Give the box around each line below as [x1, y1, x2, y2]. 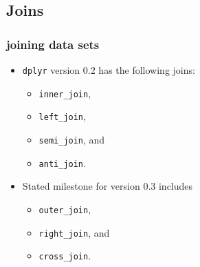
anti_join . [38, 155, 86, 170]
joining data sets [6, 35, 100, 52]
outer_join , [38, 201, 91, 216]
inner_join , [38, 86, 91, 100]
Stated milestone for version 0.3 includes [22, 179, 193, 193]
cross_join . [38, 248, 91, 263]
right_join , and [38, 225, 110, 239]
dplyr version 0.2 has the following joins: [22, 63, 195, 77]
